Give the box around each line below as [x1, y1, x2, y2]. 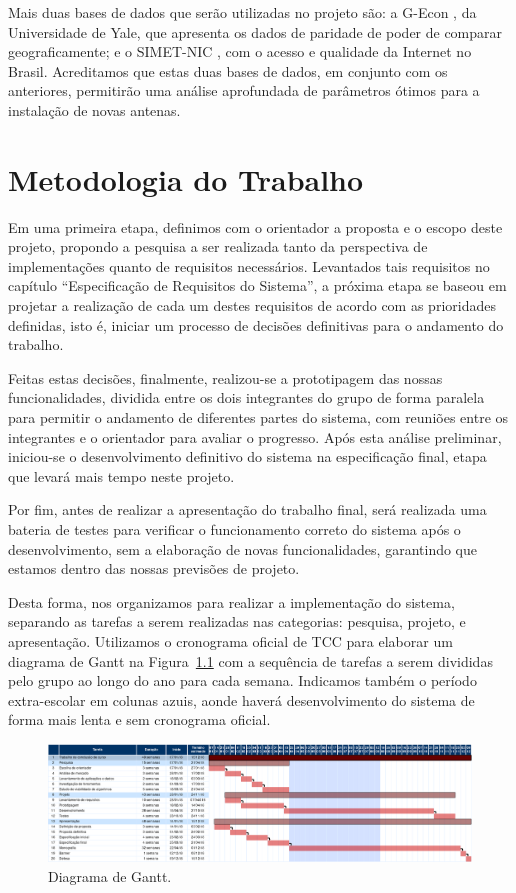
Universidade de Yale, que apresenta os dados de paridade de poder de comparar [8, 21, 503, 42]
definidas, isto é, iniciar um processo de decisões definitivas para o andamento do [8, 314, 504, 335]
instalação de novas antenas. [8, 99, 181, 120]
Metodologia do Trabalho [8, 158, 364, 199]
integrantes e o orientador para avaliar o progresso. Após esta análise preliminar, [8, 426, 502, 447]
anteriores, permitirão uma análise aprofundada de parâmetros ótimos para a [8, 80, 480, 101]
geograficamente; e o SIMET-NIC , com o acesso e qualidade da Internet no [8, 41, 472, 62]
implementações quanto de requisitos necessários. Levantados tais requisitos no [8, 255, 490, 276]
